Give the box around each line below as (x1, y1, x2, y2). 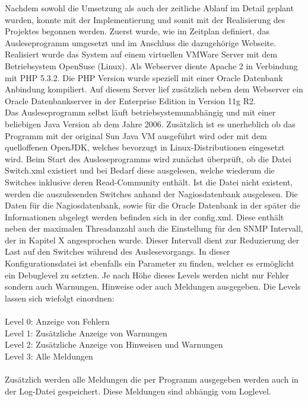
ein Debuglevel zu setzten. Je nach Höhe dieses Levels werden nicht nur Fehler (5, 268, 290, 281)
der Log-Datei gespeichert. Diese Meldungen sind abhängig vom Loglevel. (5, 384, 271, 397)
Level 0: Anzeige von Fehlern (5, 315, 110, 328)
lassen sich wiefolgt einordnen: (5, 291, 115, 304)
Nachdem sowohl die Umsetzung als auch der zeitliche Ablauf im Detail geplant (5, 2, 294, 14)
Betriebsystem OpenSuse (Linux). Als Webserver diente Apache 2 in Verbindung (5, 59, 298, 72)
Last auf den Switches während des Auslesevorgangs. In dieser (5, 245, 230, 258)
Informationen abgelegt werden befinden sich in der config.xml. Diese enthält (5, 210, 284, 223)
